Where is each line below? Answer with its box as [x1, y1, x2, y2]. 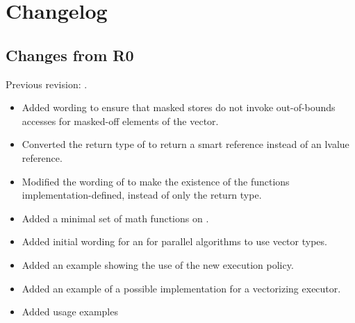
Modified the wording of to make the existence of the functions [22, 174, 290, 188]
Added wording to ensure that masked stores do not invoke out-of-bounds [22, 100, 336, 115]
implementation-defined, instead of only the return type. [22, 188, 262, 202]
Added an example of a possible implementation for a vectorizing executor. [22, 281, 341, 295]
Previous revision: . [6, 76, 88, 91]
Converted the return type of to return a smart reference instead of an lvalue [22, 137, 349, 151]
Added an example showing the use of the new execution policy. [22, 257, 294, 272]
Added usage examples [22, 304, 118, 319]
